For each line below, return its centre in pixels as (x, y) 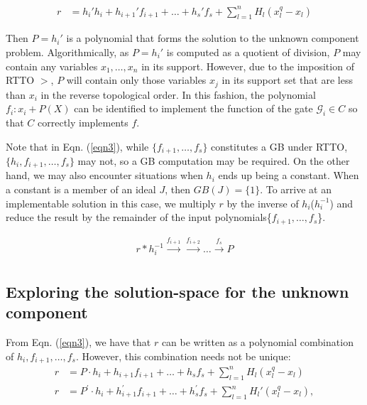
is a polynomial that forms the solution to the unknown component (213, 38)
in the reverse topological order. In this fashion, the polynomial (178, 94)
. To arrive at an (296, 189)
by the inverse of (263, 203)
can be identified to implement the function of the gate (193, 108)
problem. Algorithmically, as (67, 52)
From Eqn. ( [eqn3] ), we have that (78, 342)
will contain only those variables (136, 80)
